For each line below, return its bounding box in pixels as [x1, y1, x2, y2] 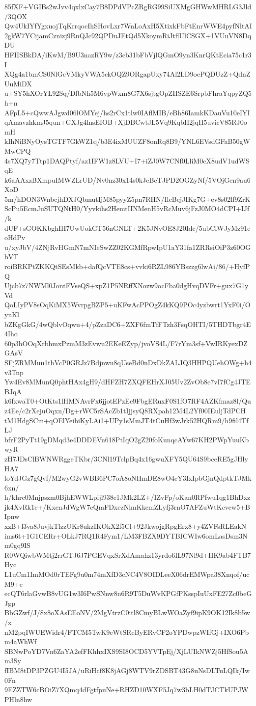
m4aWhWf [4, 636, 37, 647]
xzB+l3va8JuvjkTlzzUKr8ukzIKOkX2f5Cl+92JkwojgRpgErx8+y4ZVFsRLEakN [4, 521, 247, 531]
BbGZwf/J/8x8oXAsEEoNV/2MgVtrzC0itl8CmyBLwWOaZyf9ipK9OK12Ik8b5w [4, 607, 250, 618]
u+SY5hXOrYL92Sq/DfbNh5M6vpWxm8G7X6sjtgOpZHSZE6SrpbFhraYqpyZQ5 [4, 88, 252, 98]
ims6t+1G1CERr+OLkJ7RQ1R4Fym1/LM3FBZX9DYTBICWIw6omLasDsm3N [4, 530, 248, 541]
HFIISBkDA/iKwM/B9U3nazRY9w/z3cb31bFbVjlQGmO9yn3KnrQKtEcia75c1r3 [4, 49, 252, 59]
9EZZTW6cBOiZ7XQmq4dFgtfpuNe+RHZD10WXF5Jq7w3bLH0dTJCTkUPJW [4, 684, 249, 695]
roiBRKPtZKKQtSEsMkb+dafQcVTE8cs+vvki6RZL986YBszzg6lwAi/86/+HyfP [4, 261, 250, 272]
